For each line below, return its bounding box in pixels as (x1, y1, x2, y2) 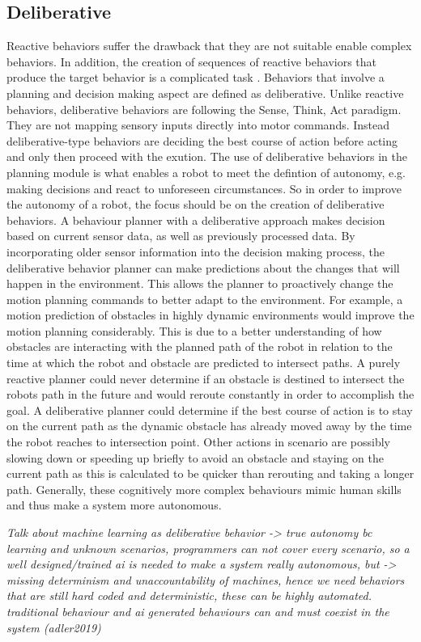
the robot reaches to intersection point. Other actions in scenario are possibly (6, 433, 390, 450)
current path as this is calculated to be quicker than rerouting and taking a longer (6, 465, 415, 482)
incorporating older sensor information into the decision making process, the (6, 243, 385, 260)
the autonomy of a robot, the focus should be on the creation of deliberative (6, 196, 385, 213)
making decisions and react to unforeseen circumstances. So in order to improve (6, 180, 402, 196)
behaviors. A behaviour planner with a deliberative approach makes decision (6, 211, 385, 228)
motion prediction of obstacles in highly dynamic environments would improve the (6, 306, 415, 323)
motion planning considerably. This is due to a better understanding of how (6, 322, 382, 339)
